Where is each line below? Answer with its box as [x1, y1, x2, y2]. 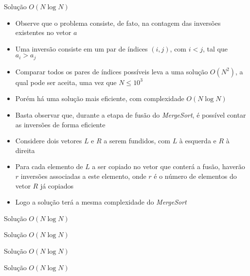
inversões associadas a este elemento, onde [20, 171, 146, 181]
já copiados [40, 180, 74, 190]
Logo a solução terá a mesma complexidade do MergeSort [15, 197, 187, 207]
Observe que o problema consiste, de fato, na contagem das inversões [15, 17, 221, 28]
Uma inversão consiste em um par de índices [15, 43, 148, 53]
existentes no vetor [15, 27, 71, 37]
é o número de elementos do [154, 171, 237, 181]
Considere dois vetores [15, 136, 82, 146]
